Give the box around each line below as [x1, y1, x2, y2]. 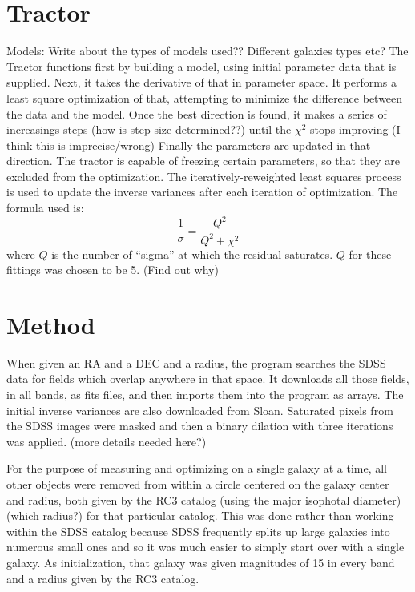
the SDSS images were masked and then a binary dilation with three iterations [6, 417, 393, 434]
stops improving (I [310, 121, 401, 138]
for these [349, 245, 392, 262]
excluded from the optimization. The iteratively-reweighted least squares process [6, 167, 401, 184]
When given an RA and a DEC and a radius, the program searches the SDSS [6, 354, 386, 371]
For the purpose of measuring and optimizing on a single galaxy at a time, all [6, 460, 388, 477]
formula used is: [6, 199, 84, 216]
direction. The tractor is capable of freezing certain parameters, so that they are [6, 152, 400, 169]
